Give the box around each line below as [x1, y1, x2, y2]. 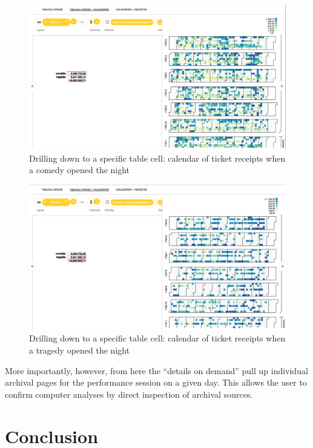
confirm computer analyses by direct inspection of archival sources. [5, 387, 253, 400]
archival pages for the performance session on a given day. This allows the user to [5, 376, 307, 389]
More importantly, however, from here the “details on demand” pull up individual [5, 364, 308, 377]
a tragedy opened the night [29, 344, 130, 357]
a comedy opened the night [29, 163, 130, 176]
